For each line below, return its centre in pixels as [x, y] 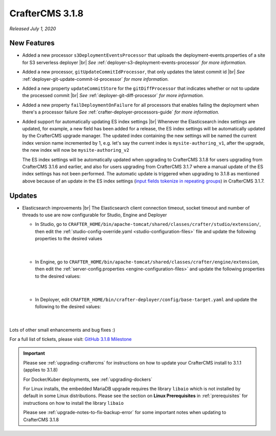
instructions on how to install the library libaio [73, 403]
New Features [32, 43]
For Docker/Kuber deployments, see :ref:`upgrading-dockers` [88, 379]
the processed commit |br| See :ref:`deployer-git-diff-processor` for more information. [113, 96]
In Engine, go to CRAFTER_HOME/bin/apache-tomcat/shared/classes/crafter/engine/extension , [147, 262]
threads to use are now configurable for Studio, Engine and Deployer [95, 215]
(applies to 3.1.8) [41, 370]
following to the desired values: [68, 306]
